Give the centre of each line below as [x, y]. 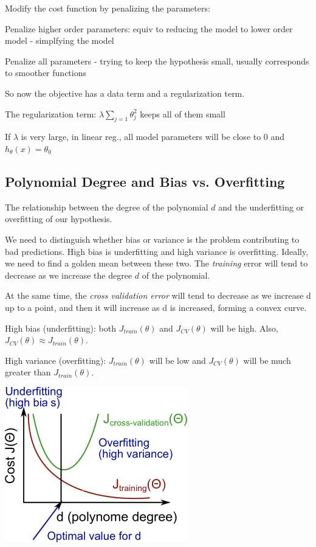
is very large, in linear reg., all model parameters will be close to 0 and [153, 137]
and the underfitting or [261, 207]
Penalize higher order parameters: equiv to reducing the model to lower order [149, 28]
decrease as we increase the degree [69, 275]
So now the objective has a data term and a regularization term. [125, 93]
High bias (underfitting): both [60, 328]
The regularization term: [51, 113]
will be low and [177, 360]
